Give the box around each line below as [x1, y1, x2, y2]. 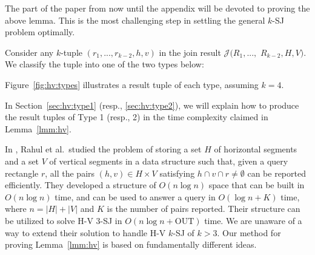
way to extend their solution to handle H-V [5, 226, 166, 239]
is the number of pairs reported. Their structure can [107, 202, 300, 215]
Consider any [5, 46, 54, 58]
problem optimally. [5, 25, 75, 38]
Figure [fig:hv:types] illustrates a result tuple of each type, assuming [5, 78, 259, 90]
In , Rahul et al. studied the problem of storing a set [5, 143, 202, 155]
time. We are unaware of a [204, 214, 302, 226]
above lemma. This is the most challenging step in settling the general [5, 13, 265, 26]
